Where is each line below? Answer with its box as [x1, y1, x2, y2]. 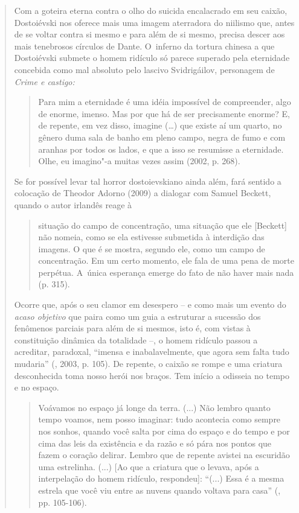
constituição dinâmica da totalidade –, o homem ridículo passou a [14, 333, 258, 346]
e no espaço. [14, 381, 59, 394]
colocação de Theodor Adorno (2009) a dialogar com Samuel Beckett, [14, 186, 271, 199]
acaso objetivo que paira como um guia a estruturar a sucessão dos [14, 310, 261, 322]
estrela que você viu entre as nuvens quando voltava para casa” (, [38, 483, 281, 496]
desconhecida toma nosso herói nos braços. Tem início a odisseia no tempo [14, 369, 289, 381]
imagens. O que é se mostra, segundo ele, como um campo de [38, 242, 265, 255]
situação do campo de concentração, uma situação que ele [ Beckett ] [38, 218, 287, 231]
